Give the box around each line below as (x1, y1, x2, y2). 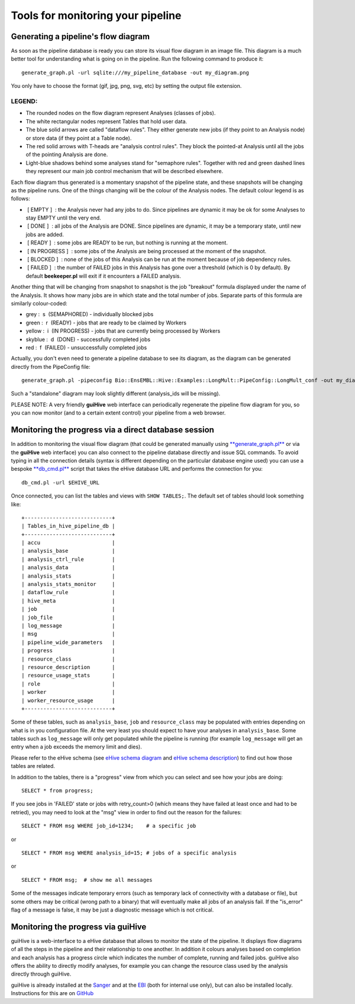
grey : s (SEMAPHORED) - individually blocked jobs (25, 311, 154, 318)
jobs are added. (25, 231, 64, 238)
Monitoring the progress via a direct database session (11, 425, 214, 435)
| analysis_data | (21, 564, 115, 571)
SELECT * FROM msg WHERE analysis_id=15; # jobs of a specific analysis (21, 849, 237, 856)
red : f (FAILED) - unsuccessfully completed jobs (25, 344, 147, 351)
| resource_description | (21, 664, 115, 670)
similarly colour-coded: (11, 299, 67, 307)
